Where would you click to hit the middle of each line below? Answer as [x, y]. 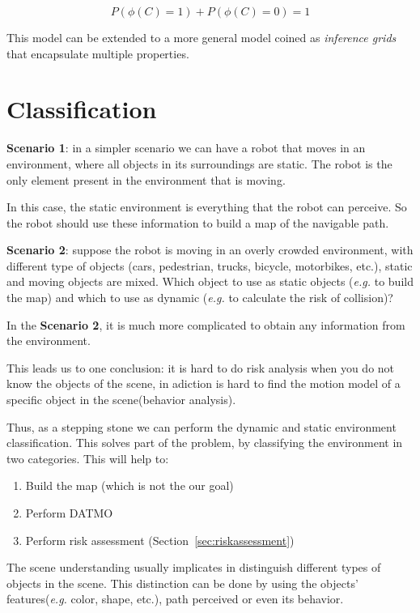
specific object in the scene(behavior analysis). [121, 400]
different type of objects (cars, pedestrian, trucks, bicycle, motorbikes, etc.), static [210, 265]
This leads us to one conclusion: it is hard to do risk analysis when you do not [201, 367]
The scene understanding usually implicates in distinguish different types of [194, 567]
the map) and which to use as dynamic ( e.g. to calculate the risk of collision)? [200, 298]
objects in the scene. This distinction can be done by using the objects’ [182, 583]
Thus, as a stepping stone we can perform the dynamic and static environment [202, 426]
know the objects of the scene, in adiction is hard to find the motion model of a [204, 383]
